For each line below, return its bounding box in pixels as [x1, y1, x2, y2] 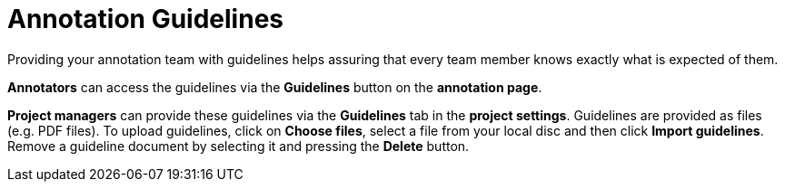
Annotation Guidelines [7, 4, 283, 34]
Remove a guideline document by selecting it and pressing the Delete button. [7, 137, 470, 154]
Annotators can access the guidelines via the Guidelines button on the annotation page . [7, 79, 542, 95]
